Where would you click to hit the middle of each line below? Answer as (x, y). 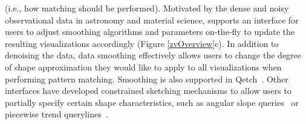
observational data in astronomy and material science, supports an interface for (152, 20)
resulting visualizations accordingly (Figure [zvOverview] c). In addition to (142, 43)
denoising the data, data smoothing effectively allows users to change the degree (153, 55)
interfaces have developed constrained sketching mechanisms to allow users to (148, 91)
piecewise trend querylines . (57, 114)
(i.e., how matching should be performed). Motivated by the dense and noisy (147, 8)
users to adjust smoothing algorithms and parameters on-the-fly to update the (150, 32)
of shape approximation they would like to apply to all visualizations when (143, 67)
